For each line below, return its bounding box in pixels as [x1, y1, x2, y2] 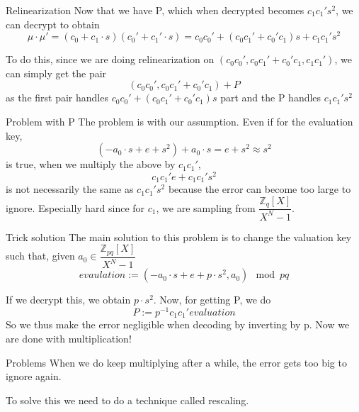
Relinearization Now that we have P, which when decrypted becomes [6, 3, 304, 17]
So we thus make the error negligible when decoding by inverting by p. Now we [6, 317, 350, 332]
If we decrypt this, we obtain [6, 292, 131, 307]
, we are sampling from [156, 200, 256, 215]
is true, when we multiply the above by [6, 157, 176, 172]
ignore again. [6, 369, 62, 384]
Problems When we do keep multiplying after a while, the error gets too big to [6, 355, 347, 369]
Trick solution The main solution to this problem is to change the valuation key [6, 229, 352, 244]
